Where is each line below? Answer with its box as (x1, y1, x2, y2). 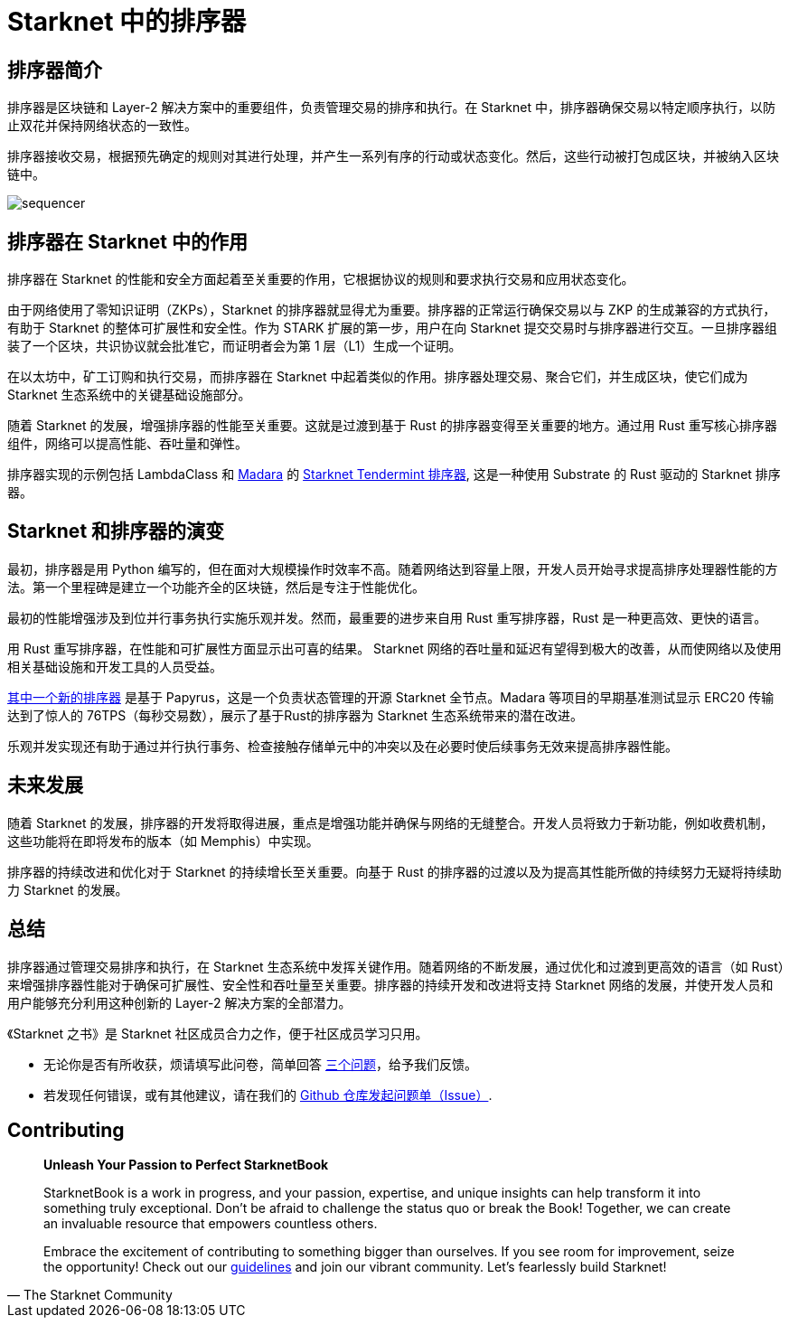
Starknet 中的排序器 (7, 6, 247, 37)
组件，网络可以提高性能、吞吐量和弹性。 (7, 436, 248, 452)
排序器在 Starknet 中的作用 (7, 230, 249, 253)
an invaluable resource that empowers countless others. (43, 1216, 378, 1232)
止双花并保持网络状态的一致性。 (7, 117, 197, 134)
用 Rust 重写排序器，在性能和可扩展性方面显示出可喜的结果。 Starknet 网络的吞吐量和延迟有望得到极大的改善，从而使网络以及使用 (7, 640, 782, 656)
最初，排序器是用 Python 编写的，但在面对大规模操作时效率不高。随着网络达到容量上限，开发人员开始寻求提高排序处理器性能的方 (7, 560, 778, 577)
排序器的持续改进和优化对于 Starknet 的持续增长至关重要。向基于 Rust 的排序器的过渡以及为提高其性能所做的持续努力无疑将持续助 (7, 863, 782, 879)
